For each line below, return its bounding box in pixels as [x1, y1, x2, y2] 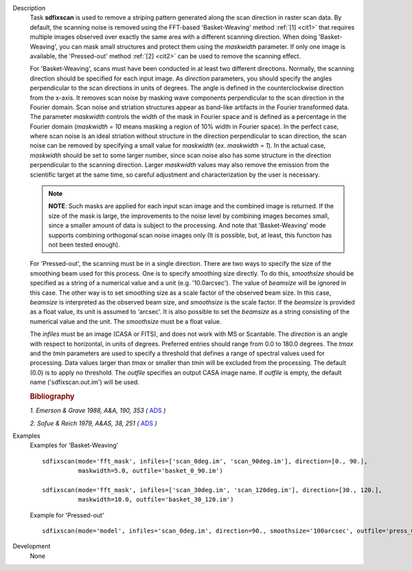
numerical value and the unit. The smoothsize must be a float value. [30, 317, 222, 326]
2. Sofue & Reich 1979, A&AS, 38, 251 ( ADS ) [30, 419, 157, 427]
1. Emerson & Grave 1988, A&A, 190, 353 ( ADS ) [30, 406, 166, 415]
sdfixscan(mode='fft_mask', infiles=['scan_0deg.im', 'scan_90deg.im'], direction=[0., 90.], [42, 457, 368, 465]
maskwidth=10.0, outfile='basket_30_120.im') [78, 495, 234, 504]
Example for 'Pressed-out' [30, 511, 104, 519]
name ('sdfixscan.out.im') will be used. [30, 378, 140, 386]
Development [12, 542, 51, 550]
